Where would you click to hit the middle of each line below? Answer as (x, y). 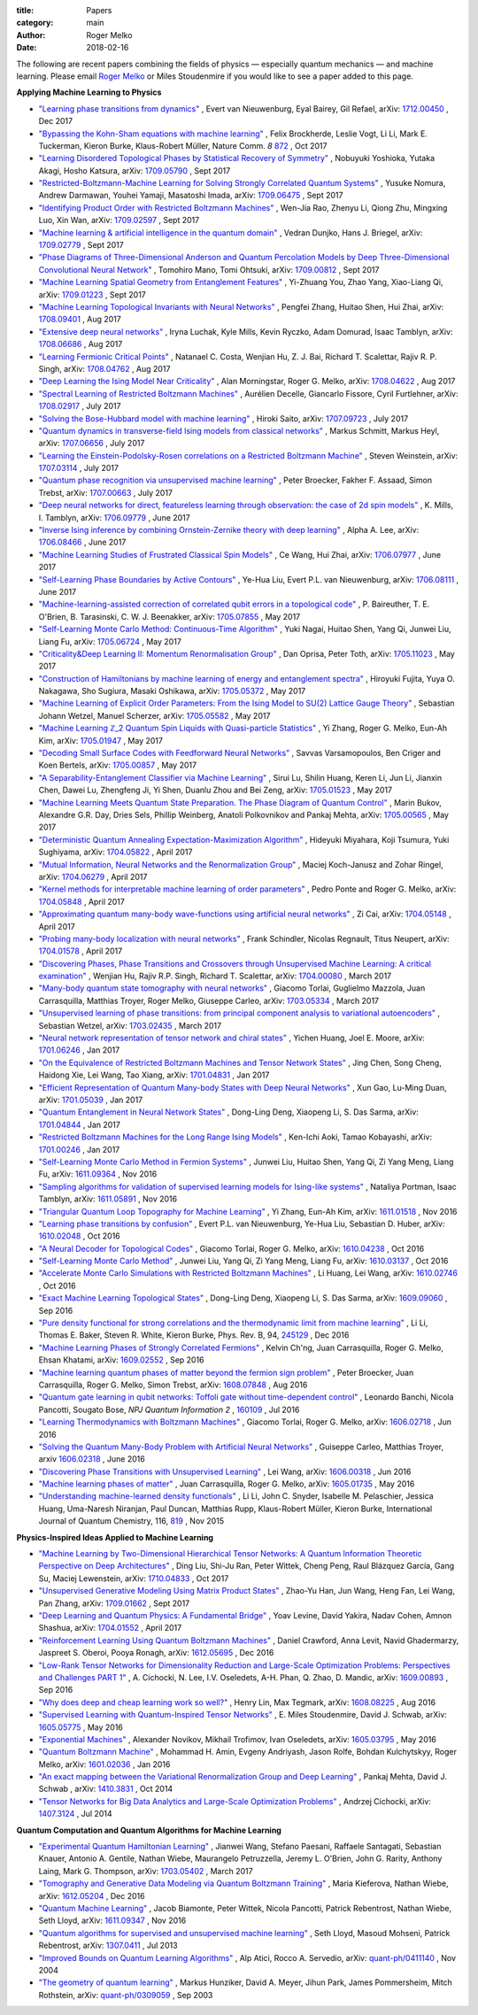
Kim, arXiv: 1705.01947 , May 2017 (101, 740)
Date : (27, 48)
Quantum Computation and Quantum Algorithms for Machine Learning (149, 1830)
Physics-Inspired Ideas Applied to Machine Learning (115, 1537)
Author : (31, 35)
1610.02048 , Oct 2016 (80, 1236)
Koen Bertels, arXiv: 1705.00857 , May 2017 (118, 765)
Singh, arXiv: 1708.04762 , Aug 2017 (104, 368)
